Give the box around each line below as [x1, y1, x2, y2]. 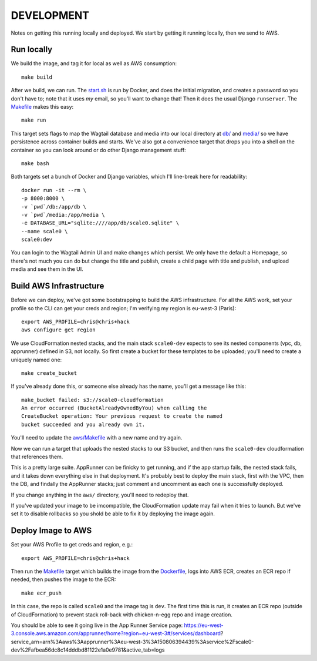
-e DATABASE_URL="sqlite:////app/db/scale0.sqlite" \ [21, 220, 179, 226]
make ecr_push [21, 589, 62, 596]
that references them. [11, 453, 63, 461]
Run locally [11, 45, 53, 55]
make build [21, 73, 53, 80]
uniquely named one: [11, 356, 62, 363]
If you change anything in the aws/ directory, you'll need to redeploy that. [11, 491, 189, 498]
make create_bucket [21, 370, 77, 376]
